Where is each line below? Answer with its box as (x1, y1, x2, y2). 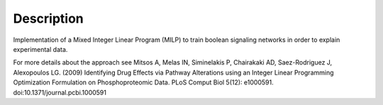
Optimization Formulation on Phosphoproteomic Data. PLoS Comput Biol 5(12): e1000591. (13, 78, 274, 87)
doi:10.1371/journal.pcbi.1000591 (13, 88, 106, 96)
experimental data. (13, 45, 68, 53)
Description (13, 11, 84, 26)
